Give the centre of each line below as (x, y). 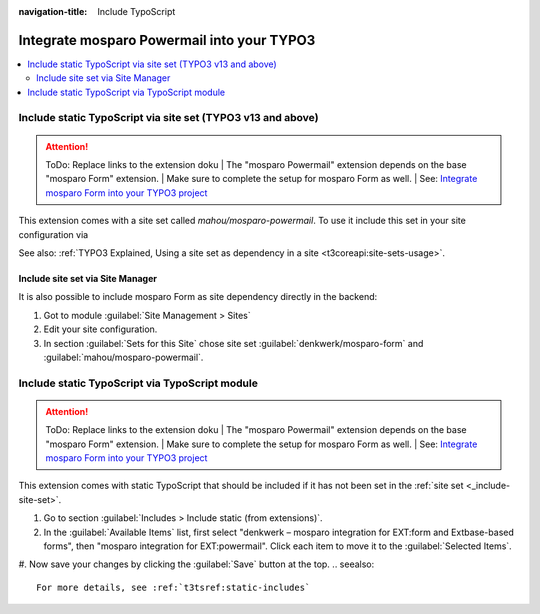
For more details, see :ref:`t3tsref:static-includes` (173, 587)
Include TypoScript (136, 11)
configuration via (53, 234)
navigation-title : (53, 11)
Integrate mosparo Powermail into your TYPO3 (167, 40)
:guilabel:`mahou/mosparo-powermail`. (123, 357)
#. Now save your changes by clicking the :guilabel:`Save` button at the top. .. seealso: (196, 564)
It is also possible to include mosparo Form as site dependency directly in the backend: (198, 297)
